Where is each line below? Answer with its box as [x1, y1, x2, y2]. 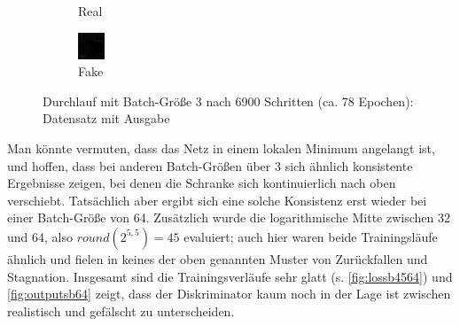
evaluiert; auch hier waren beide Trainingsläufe [183, 227, 438, 245]
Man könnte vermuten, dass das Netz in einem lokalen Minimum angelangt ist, [7, 138, 435, 157]
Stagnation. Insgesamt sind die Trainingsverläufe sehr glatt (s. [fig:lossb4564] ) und [7, 267, 453, 285]
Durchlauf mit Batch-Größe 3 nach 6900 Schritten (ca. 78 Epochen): [43, 91, 414, 110]
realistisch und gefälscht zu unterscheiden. [7, 301, 235, 320]
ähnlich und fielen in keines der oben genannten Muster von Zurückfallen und [7, 249, 428, 268]
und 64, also [7, 227, 73, 245]
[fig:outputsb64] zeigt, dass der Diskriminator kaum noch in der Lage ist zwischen [7, 284, 451, 303]
